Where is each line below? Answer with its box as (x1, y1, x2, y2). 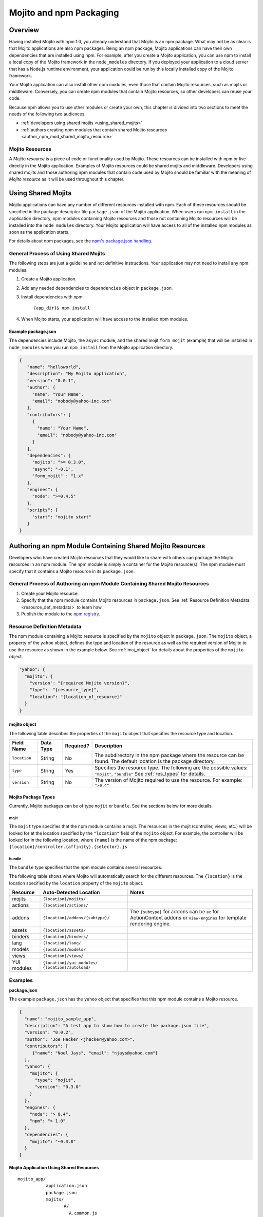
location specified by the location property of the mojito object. (9, 880, 144, 886)
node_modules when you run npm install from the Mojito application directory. (9, 344, 174, 350)
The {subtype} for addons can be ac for (130, 908, 219, 915)
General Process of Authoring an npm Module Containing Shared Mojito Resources (9, 580, 209, 587)
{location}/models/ (42, 947, 86, 952)
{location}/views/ (42, 953, 84, 959)
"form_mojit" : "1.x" (32, 473, 84, 479)
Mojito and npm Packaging (9, 7, 119, 18)
